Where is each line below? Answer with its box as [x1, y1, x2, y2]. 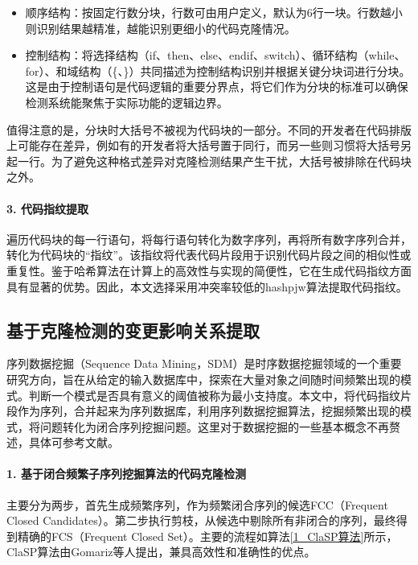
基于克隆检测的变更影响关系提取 [6, 317, 260, 342]
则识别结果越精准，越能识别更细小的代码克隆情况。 [25, 19, 296, 36]
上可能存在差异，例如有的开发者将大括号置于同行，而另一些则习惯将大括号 [6, 137, 400, 154]
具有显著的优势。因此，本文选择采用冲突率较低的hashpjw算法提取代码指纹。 [6, 278, 408, 295]
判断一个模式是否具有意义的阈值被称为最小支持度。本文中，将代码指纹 [28, 386, 400, 403]
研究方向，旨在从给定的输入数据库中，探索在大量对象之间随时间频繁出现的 [6, 370, 400, 387]
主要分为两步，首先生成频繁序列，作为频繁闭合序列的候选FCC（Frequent [6, 496, 388, 513]
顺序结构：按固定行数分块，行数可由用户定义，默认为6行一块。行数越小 [25, 4, 403, 20]
